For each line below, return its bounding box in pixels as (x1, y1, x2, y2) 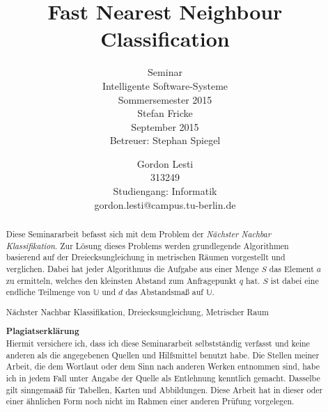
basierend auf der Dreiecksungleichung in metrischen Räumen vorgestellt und (6, 251, 286, 263)
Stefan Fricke (137, 106, 193, 120)
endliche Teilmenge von (6, 286, 91, 298)
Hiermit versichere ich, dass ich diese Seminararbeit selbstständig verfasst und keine (6, 338, 310, 349)
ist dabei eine (270, 274, 319, 286)
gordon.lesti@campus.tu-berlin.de (94, 197, 236, 212)
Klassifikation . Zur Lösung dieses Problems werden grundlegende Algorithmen (6, 239, 289, 251)
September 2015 (131, 119, 199, 134)
